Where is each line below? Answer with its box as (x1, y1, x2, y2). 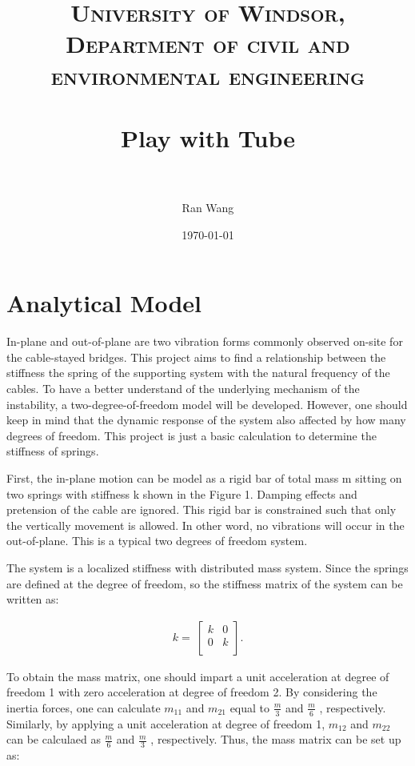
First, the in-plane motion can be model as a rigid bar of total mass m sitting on (6, 469, 402, 486)
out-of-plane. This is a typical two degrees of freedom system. (6, 532, 308, 549)
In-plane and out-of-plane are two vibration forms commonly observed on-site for (6, 333, 403, 350)
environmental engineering (50, 58, 365, 91)
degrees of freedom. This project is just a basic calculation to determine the (6, 427, 377, 443)
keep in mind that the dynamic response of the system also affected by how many (6, 411, 406, 428)
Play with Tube (121, 121, 295, 154)
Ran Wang (182, 199, 234, 216)
